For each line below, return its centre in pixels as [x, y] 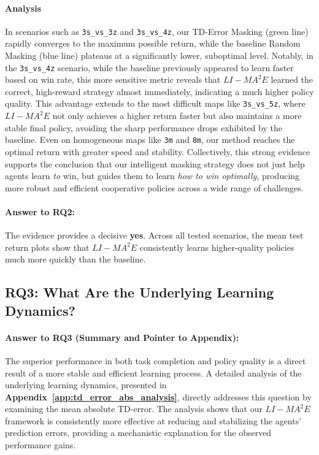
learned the [292, 79]
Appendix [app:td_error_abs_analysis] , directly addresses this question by [158, 396]
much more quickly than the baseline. [75, 259]
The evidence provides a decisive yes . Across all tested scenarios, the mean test [154, 235]
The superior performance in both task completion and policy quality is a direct [156, 360]
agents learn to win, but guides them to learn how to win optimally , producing [152, 176]
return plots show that [47, 247]
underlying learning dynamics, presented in [86, 385]
